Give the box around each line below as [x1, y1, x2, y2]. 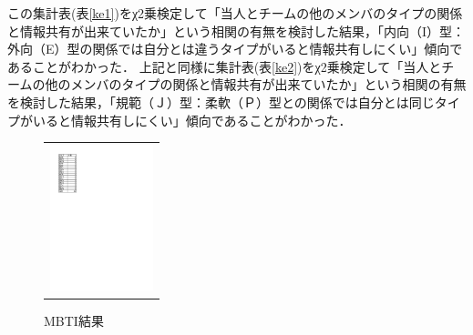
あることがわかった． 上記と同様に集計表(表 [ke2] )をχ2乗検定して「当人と [7, 56, 442, 76]
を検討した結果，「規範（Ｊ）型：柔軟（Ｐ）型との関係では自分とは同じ [7, 92, 435, 111]
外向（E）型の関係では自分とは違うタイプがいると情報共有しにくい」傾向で [7, 39, 463, 58]
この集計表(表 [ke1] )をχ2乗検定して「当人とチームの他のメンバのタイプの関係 [7, 4, 463, 22]
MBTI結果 [44, 310, 104, 330]
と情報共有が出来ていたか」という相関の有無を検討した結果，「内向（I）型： [7, 21, 466, 40]
